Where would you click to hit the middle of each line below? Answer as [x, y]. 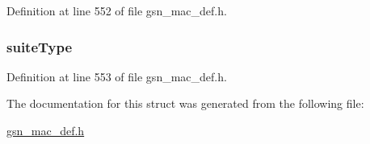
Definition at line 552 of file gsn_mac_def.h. [117, 10]
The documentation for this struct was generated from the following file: [185, 103]
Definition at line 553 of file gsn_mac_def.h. [117, 76]
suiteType [40, 46]
